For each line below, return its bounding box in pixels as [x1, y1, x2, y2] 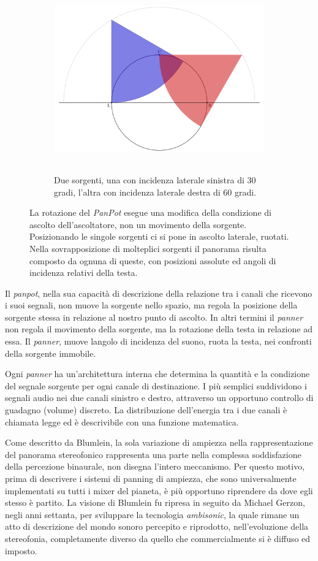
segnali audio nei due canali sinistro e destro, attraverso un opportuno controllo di [5, 391, 314, 404]
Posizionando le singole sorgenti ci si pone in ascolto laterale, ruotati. [29, 230, 289, 243]
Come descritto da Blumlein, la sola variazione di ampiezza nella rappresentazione [5, 436, 313, 449]
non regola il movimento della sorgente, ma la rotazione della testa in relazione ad [5, 322, 312, 335]
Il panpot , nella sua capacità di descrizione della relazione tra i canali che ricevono [5, 286, 312, 299]
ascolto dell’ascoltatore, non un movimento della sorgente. [29, 218, 247, 231]
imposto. [5, 544, 37, 557]
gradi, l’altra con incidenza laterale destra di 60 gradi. [54, 185, 257, 198]
